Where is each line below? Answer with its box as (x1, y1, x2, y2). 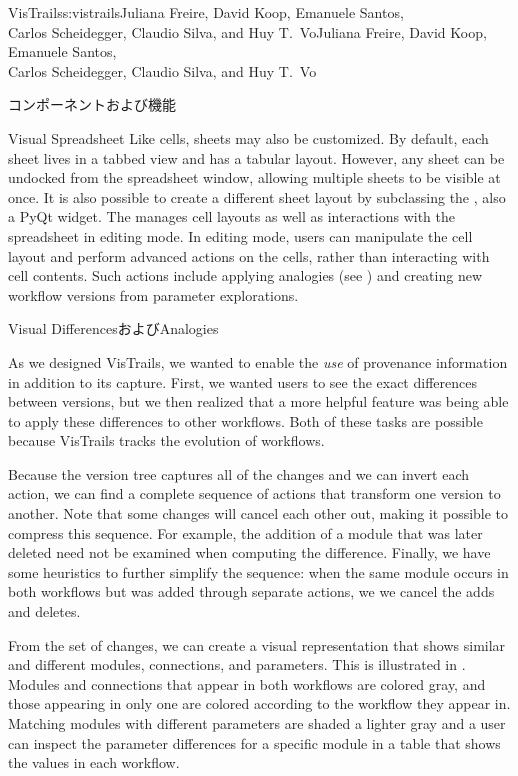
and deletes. (8, 601, 81, 622)
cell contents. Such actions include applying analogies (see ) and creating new (8, 265, 482, 286)
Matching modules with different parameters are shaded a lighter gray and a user (8, 713, 506, 733)
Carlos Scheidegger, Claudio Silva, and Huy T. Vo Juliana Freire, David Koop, (8, 21, 487, 42)
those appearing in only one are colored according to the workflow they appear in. (8, 693, 511, 714)
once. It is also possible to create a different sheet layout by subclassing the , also (8, 186, 506, 207)
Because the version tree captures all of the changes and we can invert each (8, 463, 470, 484)
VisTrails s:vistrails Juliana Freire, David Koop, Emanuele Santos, (8, 2, 404, 22)
